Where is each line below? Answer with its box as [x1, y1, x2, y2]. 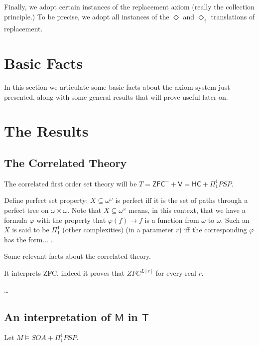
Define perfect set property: [4, 195, 88, 205]
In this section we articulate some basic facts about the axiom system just [4, 82, 230, 92]
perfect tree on [4, 205, 49, 215]
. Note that [67, 205, 102, 215]
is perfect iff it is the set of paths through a [115, 195, 248, 205]
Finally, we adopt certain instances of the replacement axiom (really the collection [4, 1, 255, 11]
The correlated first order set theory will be [4, 178, 137, 188]
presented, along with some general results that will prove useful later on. [4, 91, 228, 102]
